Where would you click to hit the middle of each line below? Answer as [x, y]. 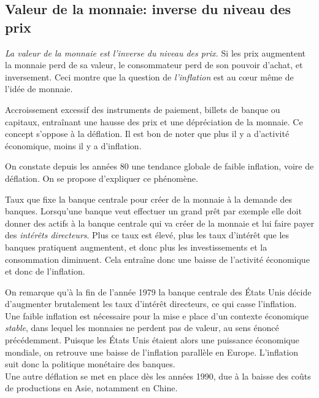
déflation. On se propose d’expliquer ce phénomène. [102, 178]
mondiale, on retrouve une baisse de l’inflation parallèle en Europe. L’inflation [152, 352]
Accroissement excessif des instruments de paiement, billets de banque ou [143, 109]
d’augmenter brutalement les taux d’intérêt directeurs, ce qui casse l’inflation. [151, 304]
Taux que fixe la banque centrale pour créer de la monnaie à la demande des [149, 199]
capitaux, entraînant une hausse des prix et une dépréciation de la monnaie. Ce [154, 121]
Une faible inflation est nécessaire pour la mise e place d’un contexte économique [157, 315]
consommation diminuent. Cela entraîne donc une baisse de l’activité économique [157, 259]
